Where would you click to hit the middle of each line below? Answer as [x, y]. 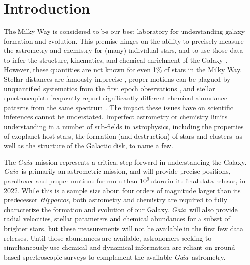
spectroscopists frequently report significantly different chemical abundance [116, 98]
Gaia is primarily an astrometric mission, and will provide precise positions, [117, 171]
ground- [226, 247]
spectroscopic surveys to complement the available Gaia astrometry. [124, 257]
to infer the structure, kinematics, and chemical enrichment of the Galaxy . [116, 59]
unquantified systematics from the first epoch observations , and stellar [109, 88]
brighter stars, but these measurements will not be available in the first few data [124, 228]
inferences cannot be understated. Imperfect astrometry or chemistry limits [116, 117]
